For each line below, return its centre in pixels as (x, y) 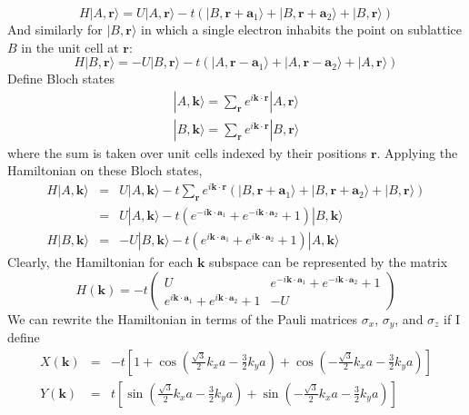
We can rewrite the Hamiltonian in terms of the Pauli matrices (183, 318)
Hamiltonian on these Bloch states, (105, 170)
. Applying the (417, 152)
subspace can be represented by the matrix (329, 262)
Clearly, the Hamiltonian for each (100, 262)
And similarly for (55, 29)
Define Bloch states (61, 79)
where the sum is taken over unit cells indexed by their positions (187, 152)
